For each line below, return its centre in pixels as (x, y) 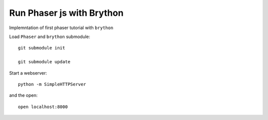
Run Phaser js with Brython (66, 13)
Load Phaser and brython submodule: (50, 37)
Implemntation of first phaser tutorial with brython (61, 28)
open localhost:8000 (43, 107)
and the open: (24, 95)
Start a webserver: (28, 73)
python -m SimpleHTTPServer (52, 84)
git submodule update (44, 62)
